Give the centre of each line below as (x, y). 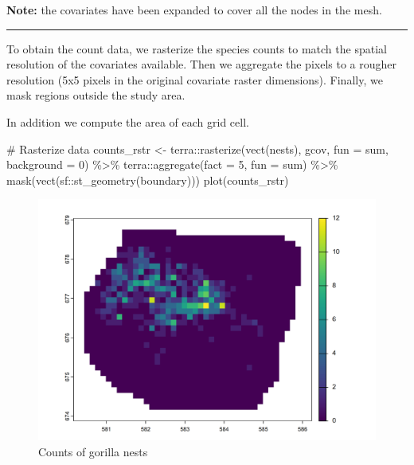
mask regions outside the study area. (96, 95)
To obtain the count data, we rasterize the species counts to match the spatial (197, 48)
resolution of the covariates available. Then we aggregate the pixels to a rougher (201, 64)
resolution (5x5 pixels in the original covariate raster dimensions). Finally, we (195, 79)
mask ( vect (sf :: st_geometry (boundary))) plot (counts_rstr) (148, 180)
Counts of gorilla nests (93, 451)
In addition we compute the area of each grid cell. (128, 121)
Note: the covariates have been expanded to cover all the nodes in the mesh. (194, 10)
